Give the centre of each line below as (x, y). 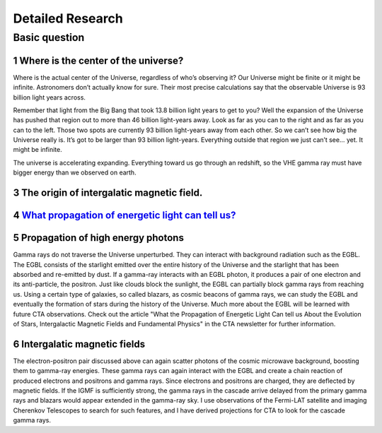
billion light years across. (50, 97)
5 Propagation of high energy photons (98, 238)
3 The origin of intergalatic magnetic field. (108, 193)
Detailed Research (68, 18)
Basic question (49, 37)
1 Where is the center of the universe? (98, 60)
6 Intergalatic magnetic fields (79, 344)
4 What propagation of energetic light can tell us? (125, 215)
